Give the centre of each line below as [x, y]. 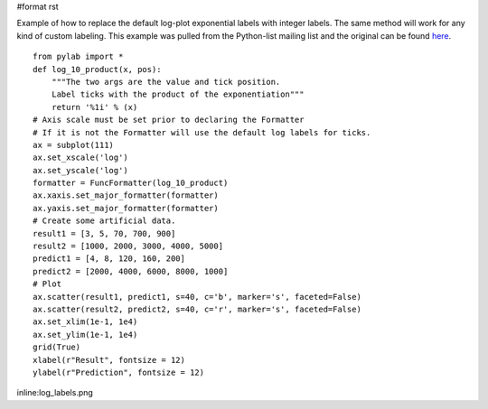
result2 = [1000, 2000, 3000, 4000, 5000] [128, 246]
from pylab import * [78, 57]
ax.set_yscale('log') [80, 170]
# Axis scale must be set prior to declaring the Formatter [169, 120]
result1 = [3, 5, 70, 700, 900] [104, 233]
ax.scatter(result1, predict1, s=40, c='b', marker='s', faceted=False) [197, 297]
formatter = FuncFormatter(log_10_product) [131, 183]
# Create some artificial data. [104, 221]
